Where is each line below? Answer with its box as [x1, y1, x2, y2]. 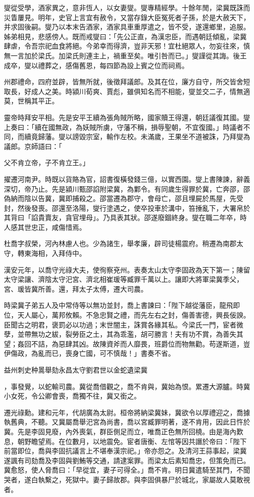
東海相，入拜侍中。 [24, 248, 86, 258]
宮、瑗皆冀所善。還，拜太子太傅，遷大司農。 [4, 283, 148, 294]
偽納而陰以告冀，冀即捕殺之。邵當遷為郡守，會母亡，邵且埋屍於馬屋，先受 [4, 193, 243, 203]
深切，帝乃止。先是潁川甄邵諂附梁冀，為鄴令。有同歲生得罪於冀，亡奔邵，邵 [4, 183, 250, 194]
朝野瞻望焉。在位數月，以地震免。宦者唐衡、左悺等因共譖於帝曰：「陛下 [17, 436, 247, 446]
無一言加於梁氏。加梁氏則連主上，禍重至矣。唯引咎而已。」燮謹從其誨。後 [4, 50, 240, 60]
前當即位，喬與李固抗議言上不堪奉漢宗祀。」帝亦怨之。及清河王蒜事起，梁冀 [4, 446, 247, 456]
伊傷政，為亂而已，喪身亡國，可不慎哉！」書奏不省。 [4, 348, 175, 358]
